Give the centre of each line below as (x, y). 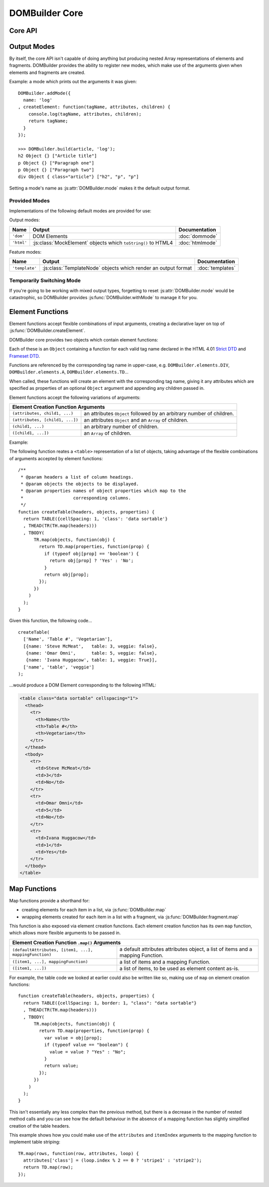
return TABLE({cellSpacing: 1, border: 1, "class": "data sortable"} (110, 1003)
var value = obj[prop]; (73, 1038)
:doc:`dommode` (198, 236)
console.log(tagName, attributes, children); (85, 114)
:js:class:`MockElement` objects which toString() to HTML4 (103, 243)
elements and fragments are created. (47, 72)
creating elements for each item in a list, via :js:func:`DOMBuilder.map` (94, 910)
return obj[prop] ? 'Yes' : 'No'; (92, 561)
